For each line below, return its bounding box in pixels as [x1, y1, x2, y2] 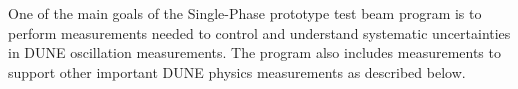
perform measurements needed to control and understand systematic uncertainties [8, 22, 511, 43]
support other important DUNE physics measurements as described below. [8, 61, 466, 82]
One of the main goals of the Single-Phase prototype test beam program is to [8, 3, 482, 23]
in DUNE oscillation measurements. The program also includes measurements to [8, 42, 501, 63]
